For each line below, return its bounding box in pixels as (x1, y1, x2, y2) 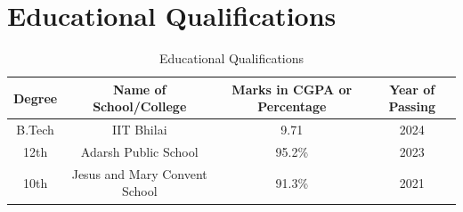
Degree (13, 88, 58, 107)
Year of (389, 79, 435, 98)
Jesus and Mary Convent (71, 164, 207, 183)
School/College (93, 97, 187, 116)
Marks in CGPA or (231, 79, 353, 98)
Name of (112, 79, 167, 98)
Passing (388, 97, 435, 116)
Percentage (257, 97, 327, 116)
